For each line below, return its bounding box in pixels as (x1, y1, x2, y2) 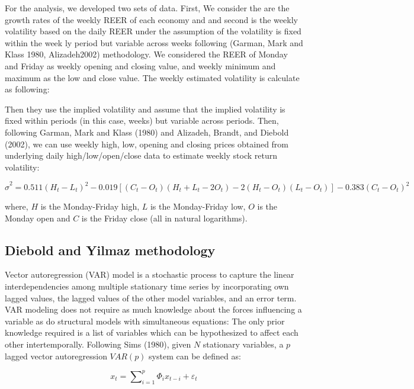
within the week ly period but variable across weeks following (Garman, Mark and (5, 36, 303, 49)
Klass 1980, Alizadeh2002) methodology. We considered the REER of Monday (5, 48, 288, 60)
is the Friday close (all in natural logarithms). (81, 211, 248, 224)
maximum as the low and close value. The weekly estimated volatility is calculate (5, 71, 300, 83)
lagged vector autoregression (5, 349, 107, 362)
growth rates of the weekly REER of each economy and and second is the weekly (5, 13, 298, 25)
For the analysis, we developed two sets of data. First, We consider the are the (5, 2, 290, 14)
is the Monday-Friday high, (40, 200, 140, 213)
